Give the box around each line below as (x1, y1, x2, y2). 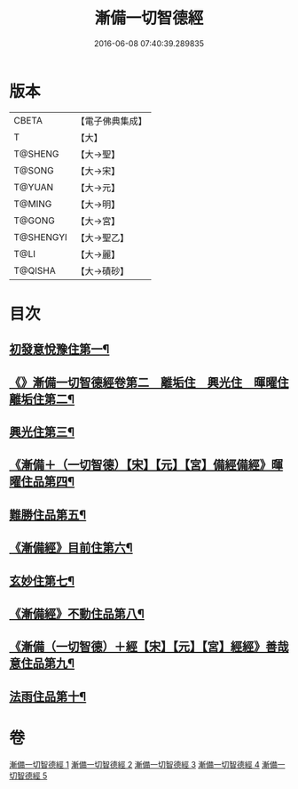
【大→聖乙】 (75, 231, 129, 244)
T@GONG (13, 214, 55, 227)
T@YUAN (13, 181, 54, 193)
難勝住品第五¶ (9, 507, 87, 522)
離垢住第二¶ (9, 391, 75, 407)
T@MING (13, 197, 52, 210)
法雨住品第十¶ (9, 688, 87, 704)
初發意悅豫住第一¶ (9, 342, 110, 357)
